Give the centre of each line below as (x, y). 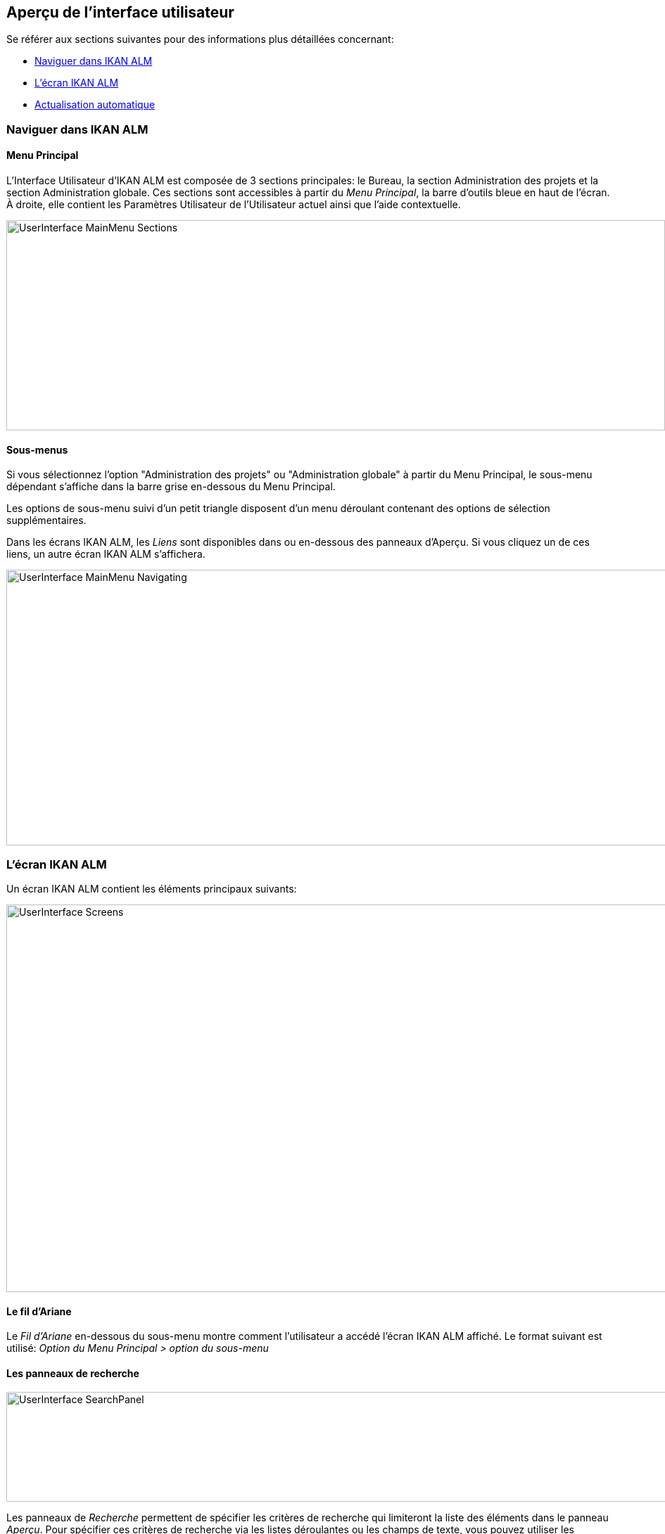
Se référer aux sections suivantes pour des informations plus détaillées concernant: (200, 39)
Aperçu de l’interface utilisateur (120, 12)
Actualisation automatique (95, 105)
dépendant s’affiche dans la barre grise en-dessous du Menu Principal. (171, 487)
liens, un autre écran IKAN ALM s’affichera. (106, 554)
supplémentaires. (46, 520)
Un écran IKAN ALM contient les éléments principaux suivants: (152, 888)
